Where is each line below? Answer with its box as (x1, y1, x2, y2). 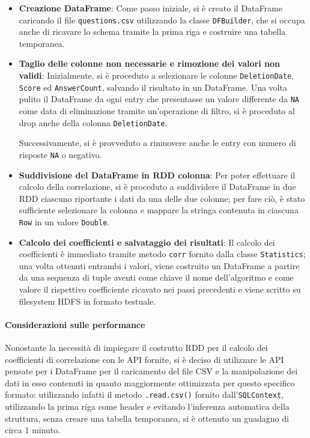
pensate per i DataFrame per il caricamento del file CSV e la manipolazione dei (5, 365, 298, 377)
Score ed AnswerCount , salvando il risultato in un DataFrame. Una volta (19, 81, 287, 93)
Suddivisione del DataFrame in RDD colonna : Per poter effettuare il (19, 168, 296, 181)
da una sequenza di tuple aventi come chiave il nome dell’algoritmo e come (19, 271, 294, 284)
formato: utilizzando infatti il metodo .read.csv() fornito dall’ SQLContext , (5, 388, 284, 401)
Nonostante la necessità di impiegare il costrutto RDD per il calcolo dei (5, 341, 268, 353)
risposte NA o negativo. (19, 148, 102, 160)
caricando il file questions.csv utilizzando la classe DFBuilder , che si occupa (19, 13, 305, 26)
